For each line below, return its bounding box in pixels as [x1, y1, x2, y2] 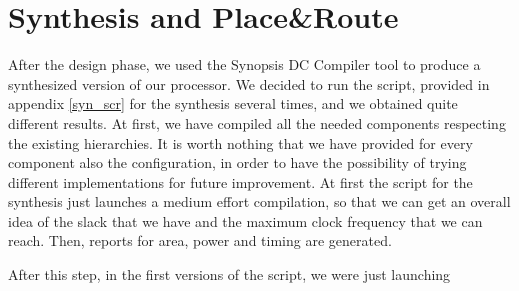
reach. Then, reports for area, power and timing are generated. [8, 230, 392, 251]
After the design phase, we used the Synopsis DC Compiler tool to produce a [8, 54, 481, 75]
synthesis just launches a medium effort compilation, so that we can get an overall [8, 191, 511, 212]
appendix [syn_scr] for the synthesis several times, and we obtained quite [8, 93, 458, 114]
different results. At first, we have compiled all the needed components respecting [8, 112, 506, 133]
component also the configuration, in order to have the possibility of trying [8, 152, 467, 173]
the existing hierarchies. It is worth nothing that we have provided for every [8, 132, 473, 153]
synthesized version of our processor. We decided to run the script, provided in [8, 73, 490, 94]
